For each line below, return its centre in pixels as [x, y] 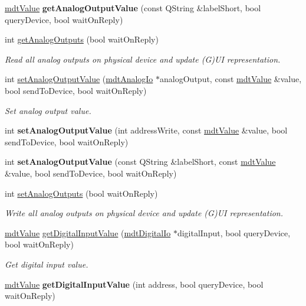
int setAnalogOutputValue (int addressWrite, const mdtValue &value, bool [146, 130]
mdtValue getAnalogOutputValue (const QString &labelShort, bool [133, 8]
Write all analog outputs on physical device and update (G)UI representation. [144, 213]
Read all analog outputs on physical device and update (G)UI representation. [143, 59]
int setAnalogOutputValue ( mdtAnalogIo [79, 79]
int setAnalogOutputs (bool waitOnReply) [81, 193]
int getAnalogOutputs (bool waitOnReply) [82, 39]
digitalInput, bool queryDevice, [234, 232]
